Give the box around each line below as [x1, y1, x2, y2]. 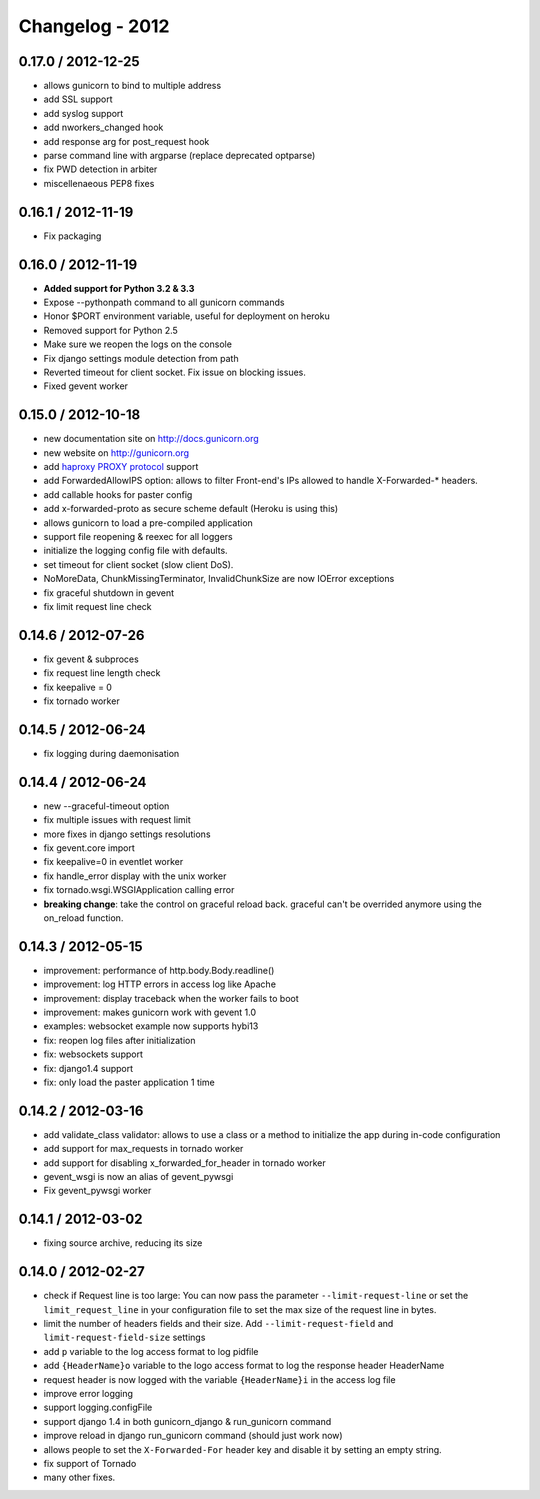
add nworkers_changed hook [43, 121, 164, 134]
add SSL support [43, 93, 114, 105]
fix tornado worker [43, 695, 120, 707]
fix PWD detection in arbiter [43, 163, 158, 175]
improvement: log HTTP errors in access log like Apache [43, 978, 277, 990]
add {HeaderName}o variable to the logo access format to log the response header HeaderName [43, 1360, 445, 1372]
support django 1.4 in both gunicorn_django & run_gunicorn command [43, 1415, 332, 1427]
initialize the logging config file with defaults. [43, 545, 229, 557]
